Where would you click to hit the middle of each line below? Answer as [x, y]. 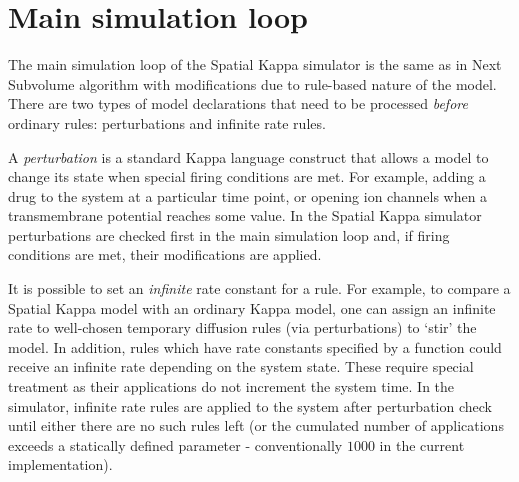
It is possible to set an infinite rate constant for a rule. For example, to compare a [259, 288]
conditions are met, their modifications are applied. [165, 254]
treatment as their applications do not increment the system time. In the [231, 386]
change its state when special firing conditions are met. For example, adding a [247, 176]
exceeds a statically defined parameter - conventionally [175, 444]
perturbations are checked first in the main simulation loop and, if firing [229, 234]
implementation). [60, 464]
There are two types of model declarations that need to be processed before [238, 103]
